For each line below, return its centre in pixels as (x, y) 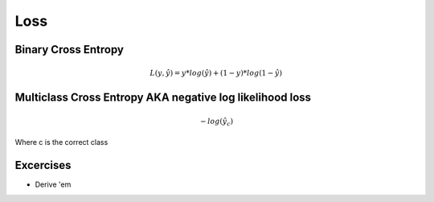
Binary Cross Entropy (70, 49)
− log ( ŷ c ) (217, 122)
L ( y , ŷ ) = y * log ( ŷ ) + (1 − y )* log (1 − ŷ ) (216, 73)
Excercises (43, 165)
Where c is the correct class (61, 142)
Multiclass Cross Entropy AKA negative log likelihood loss (163, 98)
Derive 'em (53, 184)
